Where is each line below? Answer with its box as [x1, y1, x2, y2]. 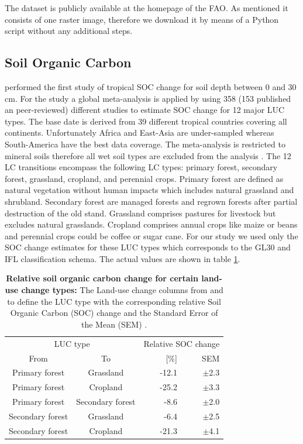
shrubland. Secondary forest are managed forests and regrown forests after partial [5, 195, 298, 207]
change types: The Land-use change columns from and [21, 284, 223, 296]
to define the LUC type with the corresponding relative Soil [7, 295, 221, 307]
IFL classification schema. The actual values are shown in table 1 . [5, 252, 240, 264]
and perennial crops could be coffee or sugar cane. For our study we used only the [5, 229, 298, 242]
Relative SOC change [143, 337, 220, 349]
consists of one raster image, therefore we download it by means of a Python [5, 13, 279, 25]
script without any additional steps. [5, 25, 133, 37]
